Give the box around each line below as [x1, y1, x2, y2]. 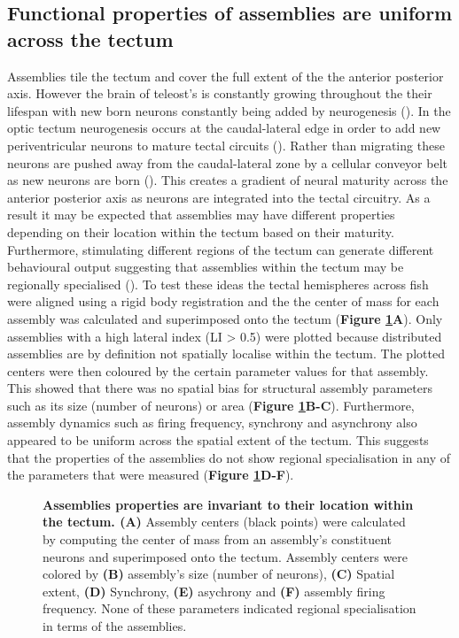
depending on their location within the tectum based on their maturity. [7, 222, 394, 241]
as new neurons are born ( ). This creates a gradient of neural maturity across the [7, 171, 448, 189]
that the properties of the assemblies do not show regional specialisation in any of [7, 448, 450, 466]
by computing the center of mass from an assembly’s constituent [43, 530, 393, 549]
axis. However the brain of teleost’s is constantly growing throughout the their [7, 84, 432, 103]
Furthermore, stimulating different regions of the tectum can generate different [7, 240, 434, 258]
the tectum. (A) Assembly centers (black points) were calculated [43, 512, 406, 531]
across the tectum [7, 25, 174, 52]
